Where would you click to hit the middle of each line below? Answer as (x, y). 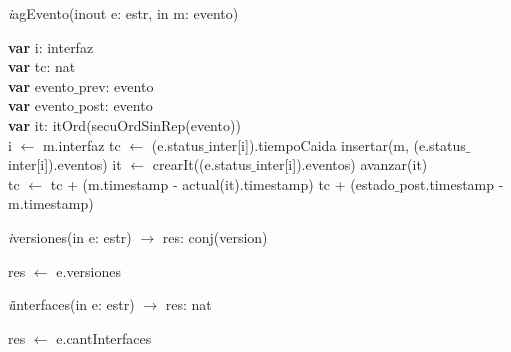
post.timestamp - (451, 183)
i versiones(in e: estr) (70, 236)
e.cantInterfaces (104, 337)
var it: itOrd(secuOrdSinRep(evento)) (124, 124)
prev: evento (116, 85)
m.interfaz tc (81, 144)
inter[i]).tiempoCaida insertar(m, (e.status (337, 144)
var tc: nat (42, 66)
